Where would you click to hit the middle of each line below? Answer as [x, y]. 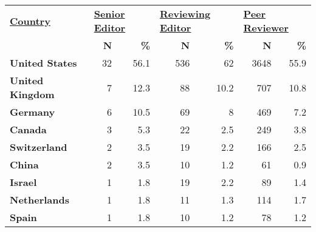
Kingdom [32, 94]
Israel [23, 182]
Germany [33, 112]
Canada [28, 129]
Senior [109, 14]
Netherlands [39, 200]
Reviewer [266, 28]
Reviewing [185, 14]
